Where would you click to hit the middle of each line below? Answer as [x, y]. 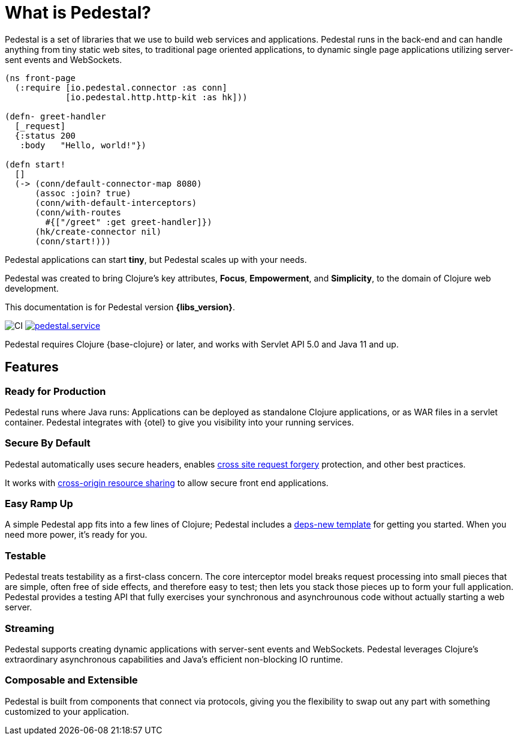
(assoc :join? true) [83, 193]
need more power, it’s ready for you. [76, 535]
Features [32, 367]
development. [32, 288]
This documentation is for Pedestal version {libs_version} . [120, 307]
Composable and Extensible [71, 680]
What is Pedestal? [78, 13]
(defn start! [35, 164]
